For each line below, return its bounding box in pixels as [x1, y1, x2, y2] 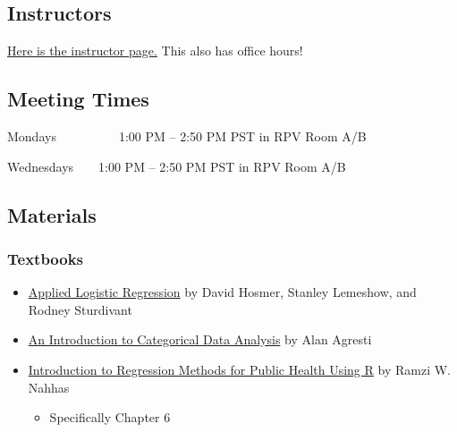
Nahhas [28, 377, 70, 396]
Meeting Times [7, 85, 149, 113]
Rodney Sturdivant [28, 300, 132, 318]
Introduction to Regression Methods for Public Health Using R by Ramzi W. [28, 360, 451, 378]
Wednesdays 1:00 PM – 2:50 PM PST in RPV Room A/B [7, 157, 346, 175]
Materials [7, 200, 97, 228]
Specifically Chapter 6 [49, 408, 171, 427]
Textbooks [7, 247, 84, 269]
